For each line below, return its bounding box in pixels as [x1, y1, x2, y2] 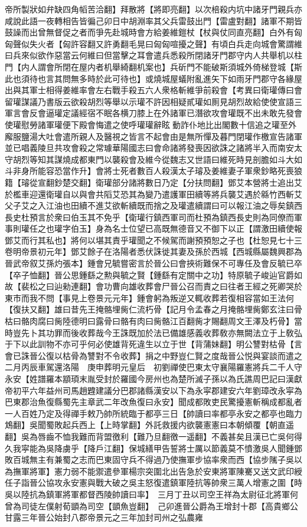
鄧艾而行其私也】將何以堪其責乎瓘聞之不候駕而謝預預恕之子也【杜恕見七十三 [5, 233, 302, 246]
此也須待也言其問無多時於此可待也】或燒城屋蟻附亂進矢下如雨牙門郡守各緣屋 [5, 72, 302, 84]
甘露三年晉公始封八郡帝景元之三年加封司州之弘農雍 [5, 511, 203, 523]
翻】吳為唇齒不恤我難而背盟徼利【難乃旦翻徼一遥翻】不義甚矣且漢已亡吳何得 [5, 430, 302, 442]
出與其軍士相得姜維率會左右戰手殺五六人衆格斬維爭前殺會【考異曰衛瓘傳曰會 [5, 84, 302, 96]
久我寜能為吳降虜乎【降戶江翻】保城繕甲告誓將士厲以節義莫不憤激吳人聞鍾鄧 [5, 442, 302, 454]
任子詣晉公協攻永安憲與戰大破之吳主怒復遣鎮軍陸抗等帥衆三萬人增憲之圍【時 [5, 476, 302, 489]
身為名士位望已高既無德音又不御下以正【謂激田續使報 [95, 222, 302, 235]
